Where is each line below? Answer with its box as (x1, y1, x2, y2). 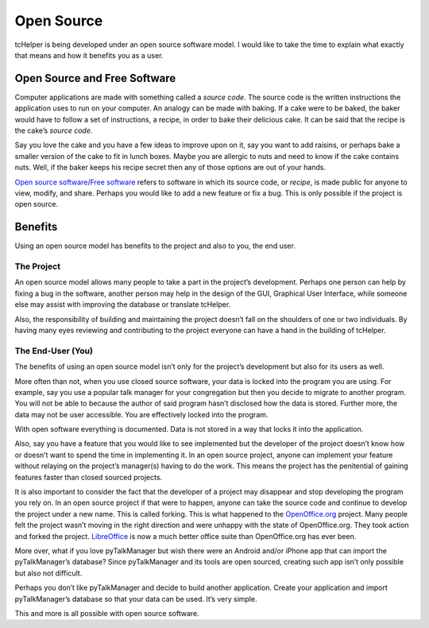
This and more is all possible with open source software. (14, 608, 199, 618)
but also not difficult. (14, 568, 83, 578)
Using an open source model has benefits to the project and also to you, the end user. (14, 241, 296, 250)
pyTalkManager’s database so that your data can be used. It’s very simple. (14, 594, 257, 603)
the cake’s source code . (14, 126, 93, 135)
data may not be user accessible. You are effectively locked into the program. (14, 409, 269, 419)
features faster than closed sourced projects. (14, 472, 163, 482)
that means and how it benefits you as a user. (14, 50, 164, 60)
